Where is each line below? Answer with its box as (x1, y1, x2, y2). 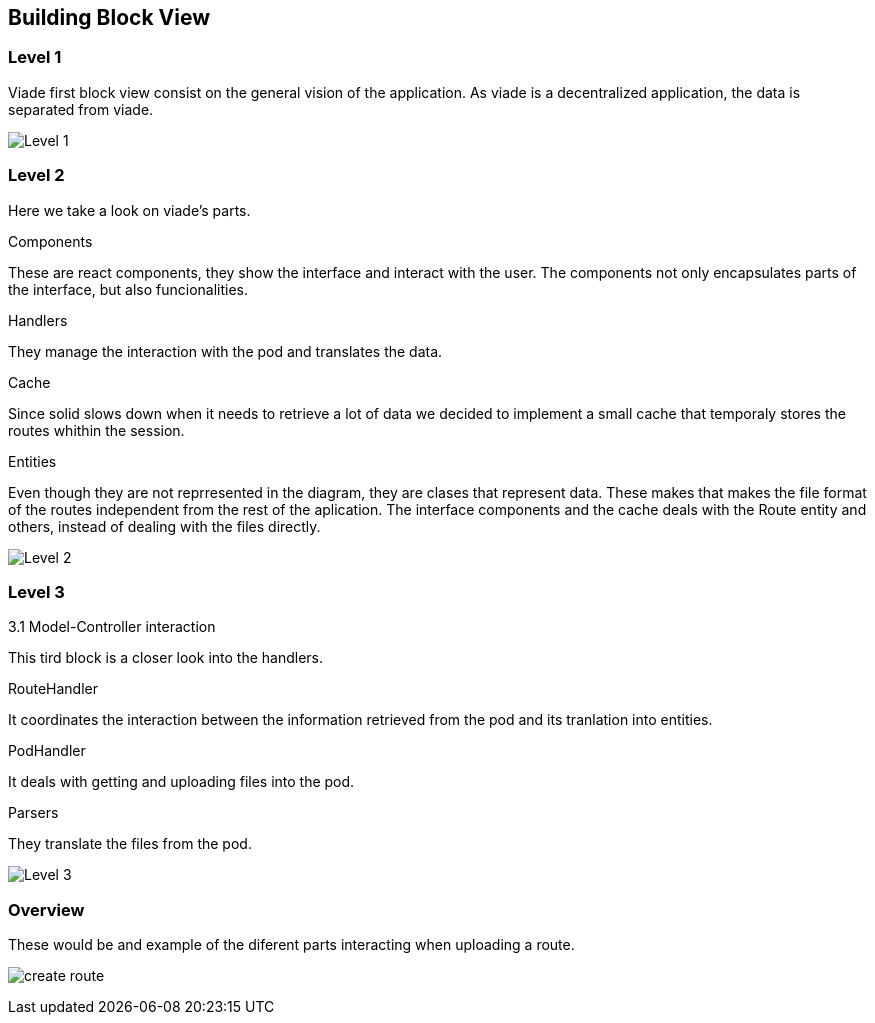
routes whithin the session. (8, 421, 185, 439)
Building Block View (8, 5, 211, 30)
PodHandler (8, 742, 86, 760)
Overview (8, 899, 85, 920)
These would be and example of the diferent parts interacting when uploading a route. (8, 936, 575, 954)
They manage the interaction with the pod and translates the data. (8, 342, 443, 360)
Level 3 (8, 581, 65, 602)
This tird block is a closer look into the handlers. (8, 649, 324, 667)
